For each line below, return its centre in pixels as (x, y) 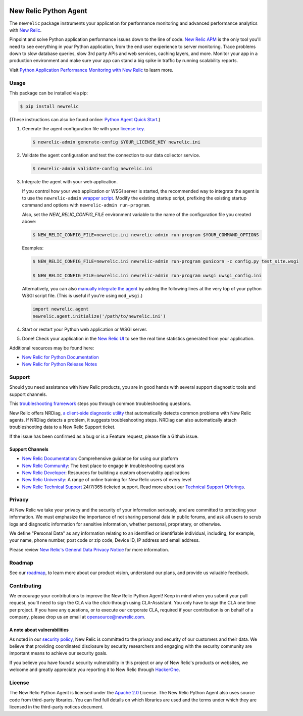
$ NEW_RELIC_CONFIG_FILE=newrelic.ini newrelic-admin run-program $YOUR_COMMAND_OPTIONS (146, 235)
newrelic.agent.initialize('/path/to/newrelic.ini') (99, 316)
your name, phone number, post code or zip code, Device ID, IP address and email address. (105, 540)
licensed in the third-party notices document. (56, 707)
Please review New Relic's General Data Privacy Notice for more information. (89, 549)
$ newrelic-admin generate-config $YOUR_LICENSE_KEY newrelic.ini (116, 142)
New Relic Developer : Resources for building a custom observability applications (106, 473)
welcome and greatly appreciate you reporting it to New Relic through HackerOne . (95, 670)
